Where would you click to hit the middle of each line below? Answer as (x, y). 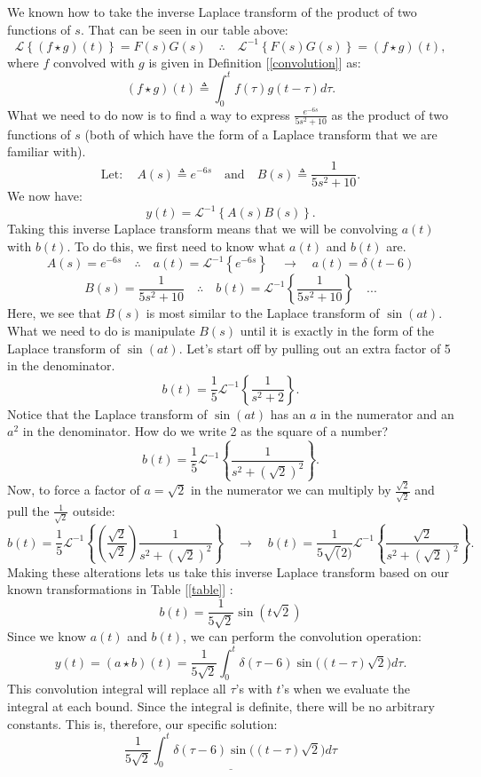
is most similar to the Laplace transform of (263, 313)
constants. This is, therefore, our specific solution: (142, 723)
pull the (28, 510)
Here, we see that (54, 313)
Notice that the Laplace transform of (107, 413)
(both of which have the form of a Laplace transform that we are (261, 134)
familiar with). (47, 151)
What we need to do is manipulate (101, 331)
